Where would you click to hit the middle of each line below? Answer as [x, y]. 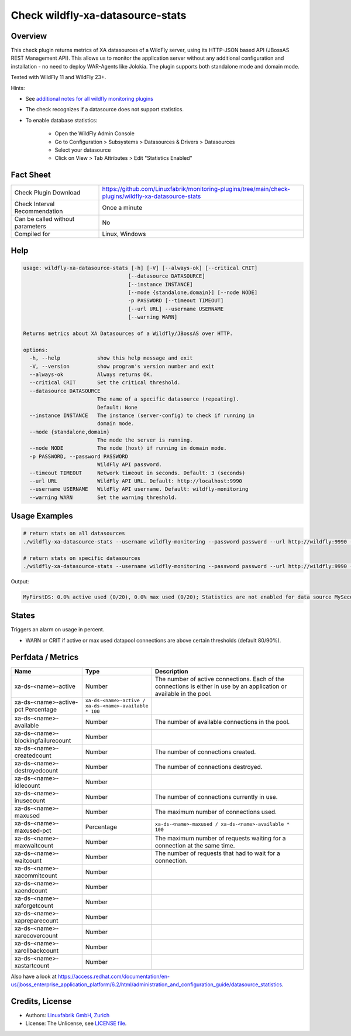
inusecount [30, 801]
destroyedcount [36, 770]
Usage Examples [42, 516]
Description [172, 671]
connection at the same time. [195, 845]
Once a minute [122, 208]
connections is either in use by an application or [221, 686]
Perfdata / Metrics [45, 657]
